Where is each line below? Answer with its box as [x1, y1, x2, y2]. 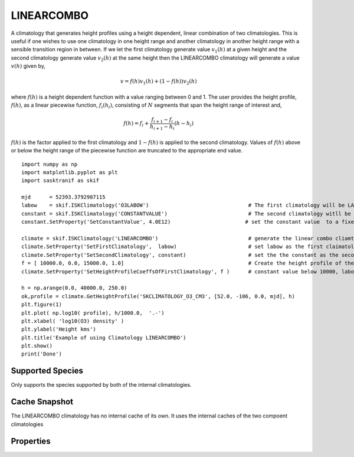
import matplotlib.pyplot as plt [21, 169, 118, 175]
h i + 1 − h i [149, 123, 175, 131]
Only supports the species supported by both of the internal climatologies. [11, 381, 192, 389]
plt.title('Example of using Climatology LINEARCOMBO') [21, 334, 186, 341]
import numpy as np [21, 161, 78, 168]
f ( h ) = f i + [123, 120, 149, 128]
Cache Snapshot [11, 397, 74, 407]
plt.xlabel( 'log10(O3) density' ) [21, 318, 124, 324]
